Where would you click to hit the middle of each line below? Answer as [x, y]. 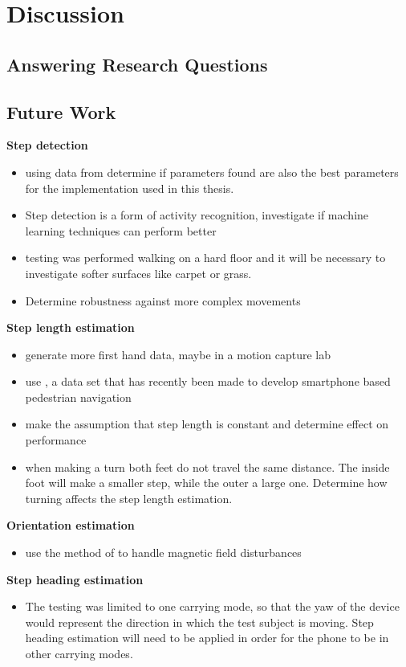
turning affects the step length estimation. [129, 498]
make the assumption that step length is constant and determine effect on [207, 424]
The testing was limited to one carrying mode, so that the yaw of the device [212, 606]
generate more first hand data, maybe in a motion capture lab [178, 354]
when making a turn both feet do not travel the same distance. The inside [207, 466]
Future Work [61, 111]
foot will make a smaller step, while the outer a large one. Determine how [206, 483]
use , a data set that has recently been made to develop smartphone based [208, 381]
